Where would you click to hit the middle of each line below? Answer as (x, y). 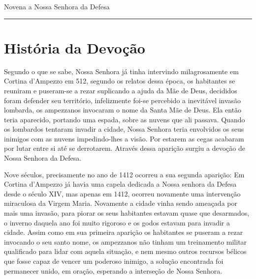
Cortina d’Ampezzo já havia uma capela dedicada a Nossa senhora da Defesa (120, 184)
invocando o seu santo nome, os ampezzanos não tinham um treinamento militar (126, 241)
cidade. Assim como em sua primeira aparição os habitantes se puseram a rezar (124, 232)
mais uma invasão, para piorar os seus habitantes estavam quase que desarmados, (127, 213)
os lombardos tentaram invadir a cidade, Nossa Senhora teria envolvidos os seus (124, 129)
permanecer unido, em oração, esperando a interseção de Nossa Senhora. (113, 270)
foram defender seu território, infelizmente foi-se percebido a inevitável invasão (123, 100)
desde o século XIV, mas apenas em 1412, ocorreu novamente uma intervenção (122, 193)
